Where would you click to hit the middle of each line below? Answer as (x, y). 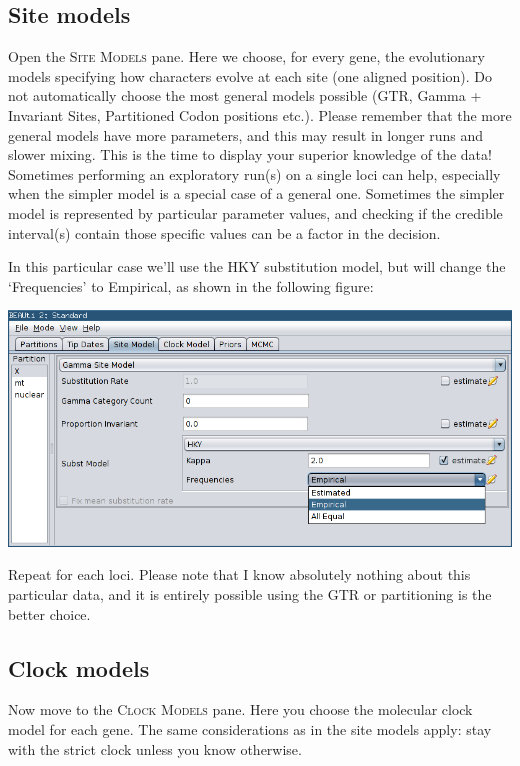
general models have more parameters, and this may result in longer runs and (246, 134)
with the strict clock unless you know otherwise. (155, 748)
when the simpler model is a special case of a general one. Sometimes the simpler (256, 193)
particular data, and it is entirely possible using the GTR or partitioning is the (250, 594)
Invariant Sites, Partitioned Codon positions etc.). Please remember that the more (260, 114)
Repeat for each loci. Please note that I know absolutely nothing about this (239, 574)
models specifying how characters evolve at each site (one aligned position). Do (250, 75)
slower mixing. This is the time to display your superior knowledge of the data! (250, 154)
